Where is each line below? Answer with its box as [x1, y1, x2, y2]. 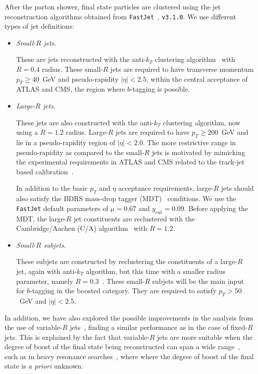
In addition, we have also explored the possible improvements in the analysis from [4, 312, 253, 322]
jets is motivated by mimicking [152, 147, 245, 157]
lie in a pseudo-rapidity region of [16, 137, 115, 147]
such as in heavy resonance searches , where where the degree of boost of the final [4, 351, 254, 361]
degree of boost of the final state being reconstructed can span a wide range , [4, 341, 240, 352]
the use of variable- [4, 322, 62, 332]
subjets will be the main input [152, 275, 244, 286]
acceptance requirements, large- [118, 183, 214, 193]
